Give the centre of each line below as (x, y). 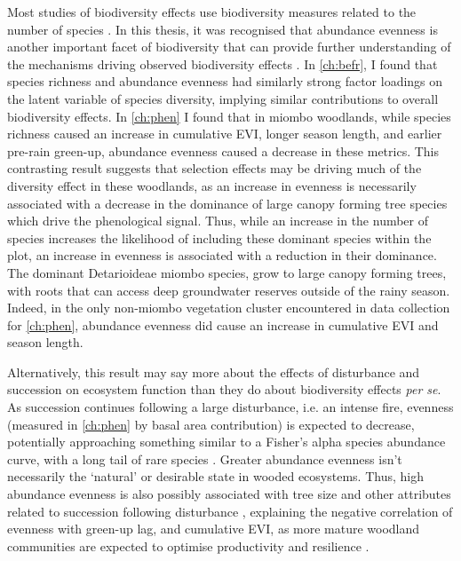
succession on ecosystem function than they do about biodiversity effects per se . (224, 389)
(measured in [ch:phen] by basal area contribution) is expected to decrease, (211, 424)
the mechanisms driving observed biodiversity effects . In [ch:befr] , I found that (223, 63)
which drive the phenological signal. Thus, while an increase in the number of (218, 221)
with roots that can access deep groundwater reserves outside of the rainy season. (229, 290)
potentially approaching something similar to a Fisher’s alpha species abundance (227, 442)
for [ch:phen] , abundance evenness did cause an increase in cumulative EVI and (223, 324)
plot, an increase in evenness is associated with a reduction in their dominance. (222, 255)
